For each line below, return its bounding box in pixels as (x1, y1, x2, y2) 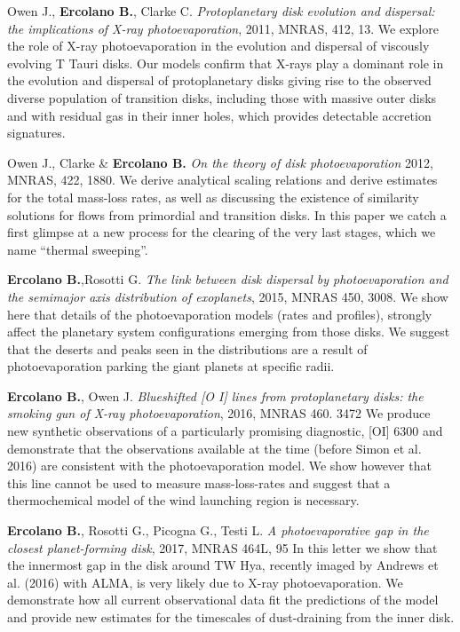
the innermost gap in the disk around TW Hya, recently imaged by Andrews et (7, 556, 439, 574)
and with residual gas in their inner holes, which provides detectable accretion (7, 106, 432, 124)
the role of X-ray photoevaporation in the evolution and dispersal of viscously (7, 36, 430, 55)
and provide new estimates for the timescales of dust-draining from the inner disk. (7, 608, 455, 626)
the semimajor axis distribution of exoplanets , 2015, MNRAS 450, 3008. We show (7, 287, 448, 305)
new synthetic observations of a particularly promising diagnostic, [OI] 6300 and (7, 422, 443, 440)
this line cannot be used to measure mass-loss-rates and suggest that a (7, 473, 391, 492)
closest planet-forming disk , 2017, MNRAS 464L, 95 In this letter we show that (7, 538, 438, 557)
